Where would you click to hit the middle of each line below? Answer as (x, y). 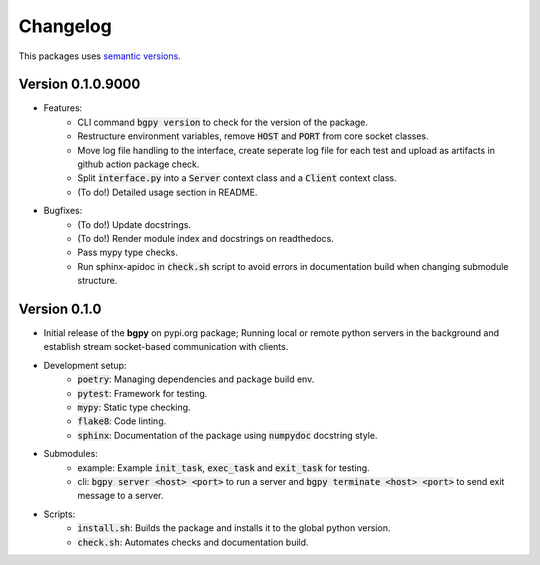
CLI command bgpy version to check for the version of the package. (223, 122)
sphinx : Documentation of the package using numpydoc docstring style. (227, 435)
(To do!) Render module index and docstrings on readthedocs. (205, 238)
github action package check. (138, 164)
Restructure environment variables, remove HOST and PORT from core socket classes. (253, 136)
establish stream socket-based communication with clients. (166, 347)
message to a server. (120, 496)
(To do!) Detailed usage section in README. (167, 192)
